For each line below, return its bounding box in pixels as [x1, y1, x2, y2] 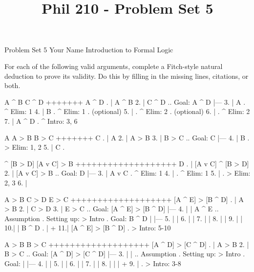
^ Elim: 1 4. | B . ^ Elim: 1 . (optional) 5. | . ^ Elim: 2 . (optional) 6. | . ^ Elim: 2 [4, 106, 250, 116]
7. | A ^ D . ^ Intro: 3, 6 [4, 115, 78, 126]
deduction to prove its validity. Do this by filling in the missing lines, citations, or [4, 70, 249, 81]
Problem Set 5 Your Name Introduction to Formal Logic [4, 45, 173, 55]
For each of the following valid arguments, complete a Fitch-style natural [4, 61, 223, 71]
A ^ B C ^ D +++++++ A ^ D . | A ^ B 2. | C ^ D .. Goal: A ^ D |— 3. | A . [4, 96, 246, 107]
